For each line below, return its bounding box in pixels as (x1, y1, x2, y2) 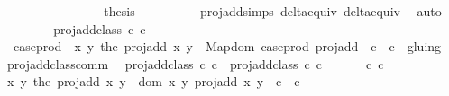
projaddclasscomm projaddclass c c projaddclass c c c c (6, 54, 384, 73)
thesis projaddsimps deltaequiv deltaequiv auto (104, 2, 442, 20)
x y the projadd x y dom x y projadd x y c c (6, 72, 300, 91)
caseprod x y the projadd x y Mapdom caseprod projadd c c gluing (13, 37, 442, 56)
